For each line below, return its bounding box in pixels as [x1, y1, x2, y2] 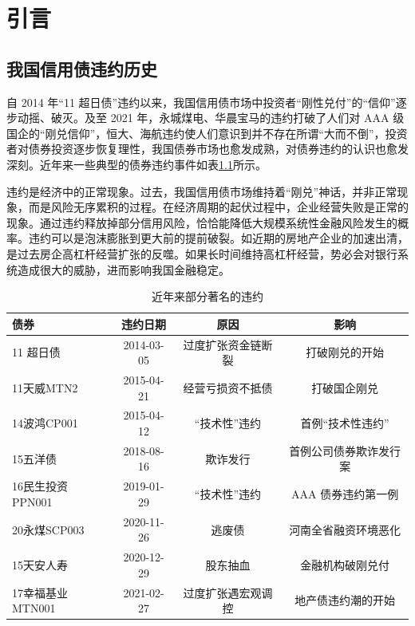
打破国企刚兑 [311, 379, 379, 396]
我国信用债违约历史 [6, 56, 157, 81]
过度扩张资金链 [183, 336, 262, 352]
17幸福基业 [12, 584, 68, 600]
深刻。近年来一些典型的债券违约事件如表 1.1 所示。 [6, 156, 267, 172]
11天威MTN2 [12, 379, 78, 396]
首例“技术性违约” [300, 415, 389, 431]
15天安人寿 [12, 556, 68, 573]
